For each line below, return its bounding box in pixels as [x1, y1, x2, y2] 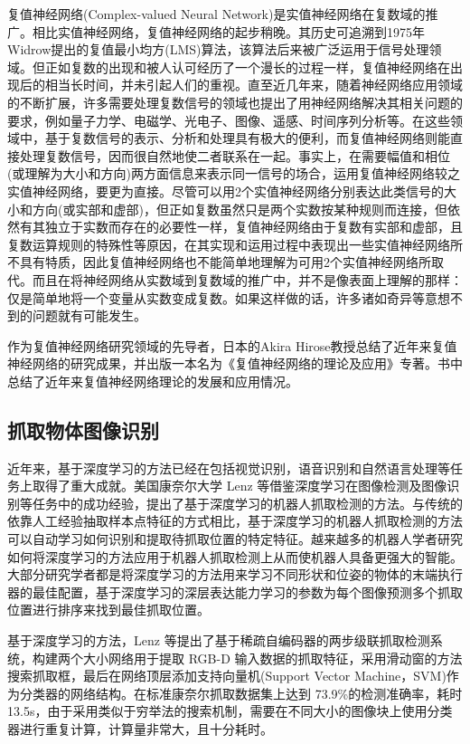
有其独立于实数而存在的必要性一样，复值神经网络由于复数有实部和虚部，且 [19, 217, 463, 236]
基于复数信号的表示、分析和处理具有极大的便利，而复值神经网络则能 [44, 129, 450, 148]
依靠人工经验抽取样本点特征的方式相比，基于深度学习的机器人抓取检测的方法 [7, 511, 463, 530]
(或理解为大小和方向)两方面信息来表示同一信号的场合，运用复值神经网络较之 [7, 164, 460, 183]
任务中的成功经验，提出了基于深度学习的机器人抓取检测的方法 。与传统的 [32, 493, 463, 512]
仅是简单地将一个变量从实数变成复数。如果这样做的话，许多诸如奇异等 [7, 288, 425, 307]
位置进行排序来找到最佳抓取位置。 [7, 600, 210, 619]
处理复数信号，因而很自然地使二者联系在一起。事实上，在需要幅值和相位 [19, 146, 450, 165]
